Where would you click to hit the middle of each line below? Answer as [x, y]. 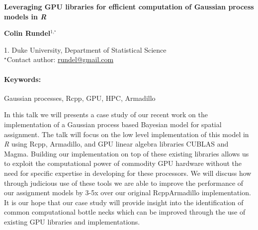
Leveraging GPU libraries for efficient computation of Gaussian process [129, 6]
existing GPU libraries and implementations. [72, 221]
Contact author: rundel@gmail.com [60, 59]
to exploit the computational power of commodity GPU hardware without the [123, 163]
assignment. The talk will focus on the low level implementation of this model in [127, 134]
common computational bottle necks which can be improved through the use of [125, 212]
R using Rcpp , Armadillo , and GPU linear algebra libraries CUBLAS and [116, 144]
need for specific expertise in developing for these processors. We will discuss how [128, 173]
